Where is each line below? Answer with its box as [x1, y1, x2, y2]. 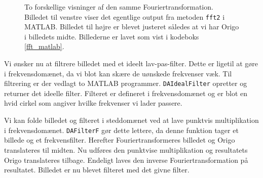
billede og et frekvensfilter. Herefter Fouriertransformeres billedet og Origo [4, 135, 235, 145]
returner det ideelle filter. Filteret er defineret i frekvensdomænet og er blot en [4, 87, 248, 98]
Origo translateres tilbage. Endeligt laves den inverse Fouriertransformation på [4, 154, 248, 165]
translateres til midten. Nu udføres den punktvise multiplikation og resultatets [4, 144, 248, 155]
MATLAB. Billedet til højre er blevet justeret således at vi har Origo [24, 21, 239, 32]
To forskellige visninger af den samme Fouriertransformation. [24, 2, 213, 12]
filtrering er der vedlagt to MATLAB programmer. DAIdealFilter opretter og [4, 78, 247, 88]
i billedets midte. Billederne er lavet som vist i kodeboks [24, 31, 199, 41]
